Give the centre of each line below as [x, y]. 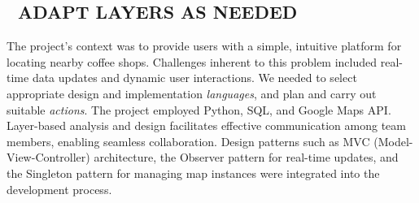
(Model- [393, 141]
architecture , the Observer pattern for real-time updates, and [246, 157]
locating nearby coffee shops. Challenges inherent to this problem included [192, 61]
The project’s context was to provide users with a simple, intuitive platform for [204, 46]
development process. [59, 189]
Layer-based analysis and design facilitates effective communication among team [206, 125]
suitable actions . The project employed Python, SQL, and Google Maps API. [199, 109]
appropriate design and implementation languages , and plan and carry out [192, 93]
